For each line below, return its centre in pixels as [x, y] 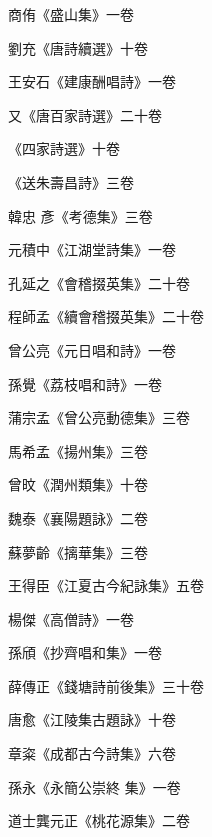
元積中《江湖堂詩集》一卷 [92, 249]
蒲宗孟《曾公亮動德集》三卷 [99, 417]
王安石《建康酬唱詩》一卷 [92, 81]
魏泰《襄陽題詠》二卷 [78, 517]
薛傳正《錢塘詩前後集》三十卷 [106, 685]
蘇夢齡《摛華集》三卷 [78, 551]
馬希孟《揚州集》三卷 [78, 450]
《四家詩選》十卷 [64, 148]
